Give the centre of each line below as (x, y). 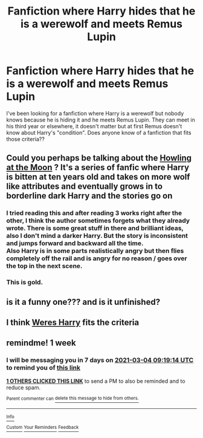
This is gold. (25, 283)
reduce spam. (24, 387)
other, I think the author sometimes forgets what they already (98, 221)
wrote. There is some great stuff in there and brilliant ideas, (95, 228)
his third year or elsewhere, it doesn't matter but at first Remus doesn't (94, 126)
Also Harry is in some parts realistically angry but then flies (95, 251)
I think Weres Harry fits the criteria (73, 322)
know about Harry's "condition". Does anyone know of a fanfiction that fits (99, 132)
